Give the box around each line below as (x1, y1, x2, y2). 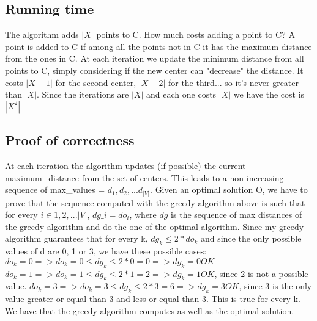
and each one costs (146, 88, 217, 101)
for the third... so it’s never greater (168, 76, 299, 88)
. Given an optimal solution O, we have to (150, 183, 308, 196)
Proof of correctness (5, 131, 135, 150)
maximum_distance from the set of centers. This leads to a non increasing (5, 171, 284, 184)
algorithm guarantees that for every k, (5, 232, 148, 245)
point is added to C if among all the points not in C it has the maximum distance (5, 40, 312, 52)
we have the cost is (233, 88, 305, 101)
